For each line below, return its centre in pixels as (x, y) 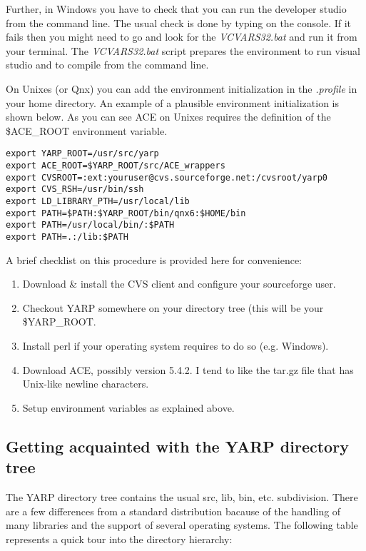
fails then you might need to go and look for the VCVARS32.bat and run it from (182, 37)
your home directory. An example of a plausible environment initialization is (173, 102)
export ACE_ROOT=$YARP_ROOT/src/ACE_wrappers (116, 166)
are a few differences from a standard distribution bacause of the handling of (173, 511)
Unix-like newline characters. (86, 384)
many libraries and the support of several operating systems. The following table (182, 525)
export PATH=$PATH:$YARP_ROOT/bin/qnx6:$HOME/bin (126, 213)
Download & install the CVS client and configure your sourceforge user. (179, 284)
